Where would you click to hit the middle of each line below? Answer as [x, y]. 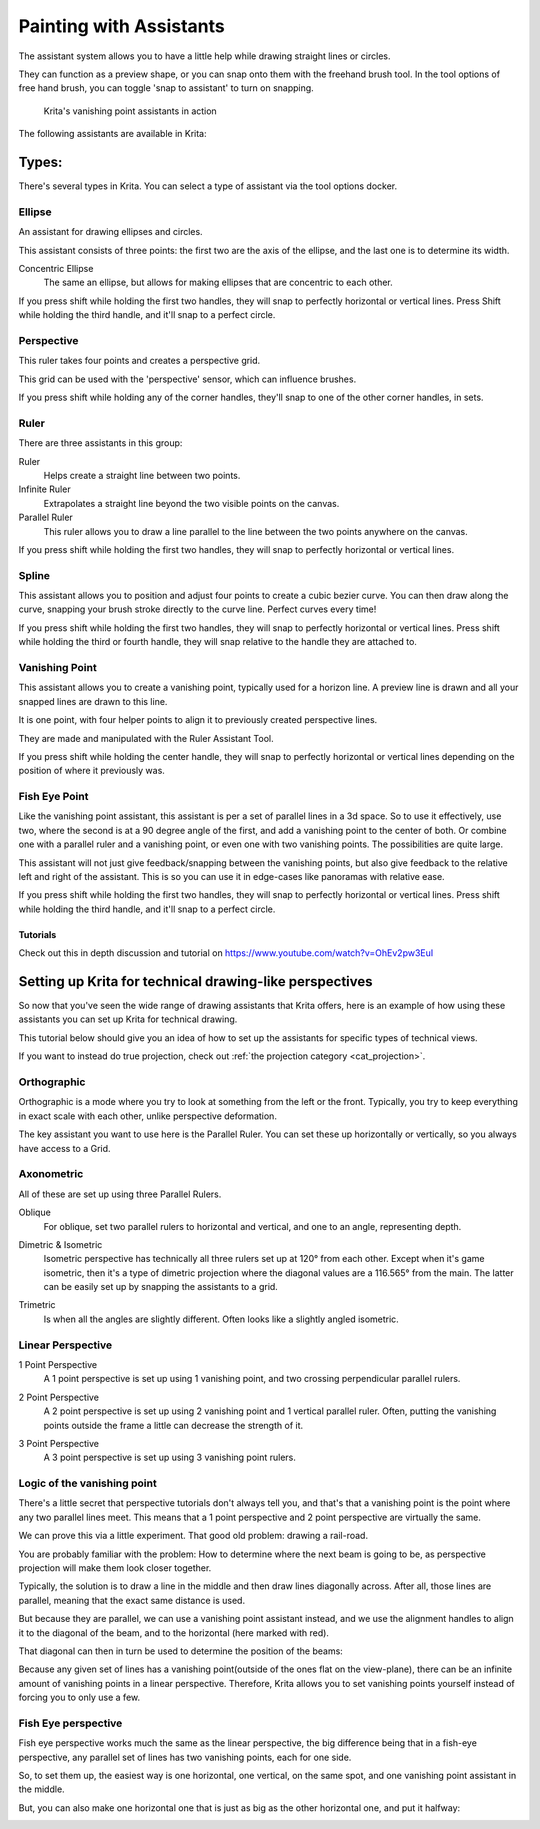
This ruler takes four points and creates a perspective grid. [139, 361]
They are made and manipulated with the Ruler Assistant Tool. [146, 738]
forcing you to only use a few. [79, 1697]
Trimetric [37, 1305]
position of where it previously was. [91, 771]
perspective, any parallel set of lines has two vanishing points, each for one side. [185, 1757]
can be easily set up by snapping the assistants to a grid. [161, 1287]
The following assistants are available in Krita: [112, 134]
